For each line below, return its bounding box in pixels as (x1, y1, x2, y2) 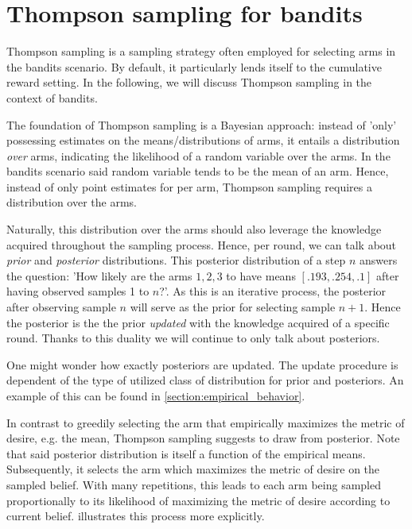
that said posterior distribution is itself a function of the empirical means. (6, 445, 366, 461)
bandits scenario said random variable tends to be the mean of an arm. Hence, (6, 163, 389, 180)
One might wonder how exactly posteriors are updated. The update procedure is (6, 356, 398, 373)
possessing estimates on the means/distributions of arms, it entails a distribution (6, 132, 400, 149)
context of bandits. (6, 89, 98, 106)
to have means (226, 267, 296, 284)
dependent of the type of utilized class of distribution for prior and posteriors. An (6, 372, 404, 388)
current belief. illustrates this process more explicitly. (6, 508, 265, 524)
